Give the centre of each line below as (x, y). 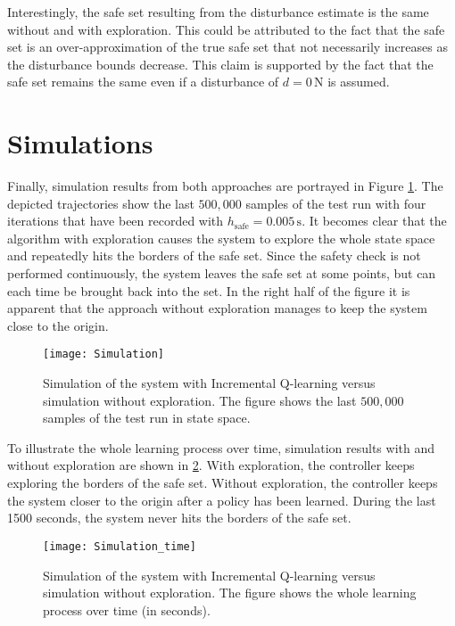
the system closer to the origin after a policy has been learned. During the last (222, 500)
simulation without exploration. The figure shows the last (200, 400)
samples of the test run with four (336, 203)
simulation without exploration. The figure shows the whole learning (230, 593)
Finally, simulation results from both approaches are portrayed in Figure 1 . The (225, 186)
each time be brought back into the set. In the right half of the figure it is (209, 290)
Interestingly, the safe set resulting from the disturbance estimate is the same (218, 12)
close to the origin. (58, 325)
